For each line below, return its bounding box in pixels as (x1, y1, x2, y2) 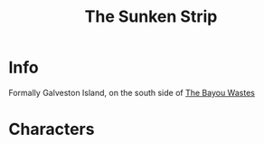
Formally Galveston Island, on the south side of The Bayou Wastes (8, 87, 255, 98)
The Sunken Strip (84, 6, 218, 27)
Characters (8, 120, 95, 139)
